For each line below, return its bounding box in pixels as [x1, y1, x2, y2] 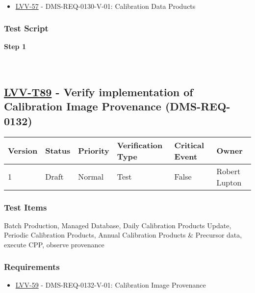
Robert [216, 165, 241, 177]
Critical [174, 139, 204, 151]
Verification [117, 139, 163, 151]
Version [8, 145, 38, 157]
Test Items [4, 201, 47, 213]
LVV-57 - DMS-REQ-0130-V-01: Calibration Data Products [15, 1, 196, 11]
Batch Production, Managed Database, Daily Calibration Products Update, [4, 220, 231, 230]
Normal [78, 171, 104, 183]
